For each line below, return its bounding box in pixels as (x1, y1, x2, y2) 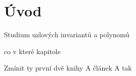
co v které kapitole (4, 46, 61, 56)
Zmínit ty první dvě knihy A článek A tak (4, 63, 132, 73)
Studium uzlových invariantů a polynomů (4, 29, 130, 40)
